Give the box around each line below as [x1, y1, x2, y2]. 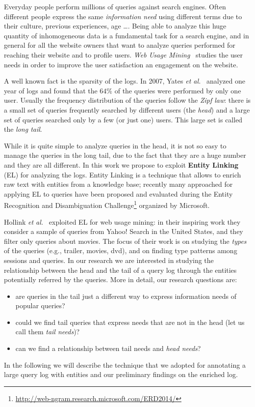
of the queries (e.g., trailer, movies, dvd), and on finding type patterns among [4, 245, 237, 256]
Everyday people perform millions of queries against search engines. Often [4, 1, 226, 11]
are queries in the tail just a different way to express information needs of [15, 291, 236, 301]
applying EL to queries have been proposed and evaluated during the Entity [4, 188, 233, 199]
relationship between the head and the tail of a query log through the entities [4, 264, 237, 275]
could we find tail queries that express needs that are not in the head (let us [15, 317, 245, 327]
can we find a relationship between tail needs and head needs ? [15, 343, 201, 353]
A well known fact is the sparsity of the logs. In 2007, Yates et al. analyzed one [4, 76, 245, 86]
